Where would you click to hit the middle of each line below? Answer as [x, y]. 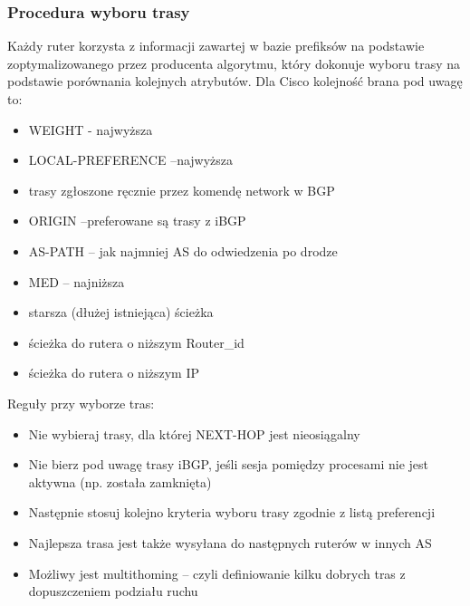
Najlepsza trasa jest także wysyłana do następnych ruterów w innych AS [230, 542]
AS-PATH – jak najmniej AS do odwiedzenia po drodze [183, 250]
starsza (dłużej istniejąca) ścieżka [121, 312]
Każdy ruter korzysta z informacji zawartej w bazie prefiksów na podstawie [216, 46]
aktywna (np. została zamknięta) [120, 481]
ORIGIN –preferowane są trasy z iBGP [137, 221]
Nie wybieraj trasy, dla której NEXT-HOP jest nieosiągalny [194, 433]
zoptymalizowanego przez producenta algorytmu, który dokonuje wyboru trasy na [234, 63]
